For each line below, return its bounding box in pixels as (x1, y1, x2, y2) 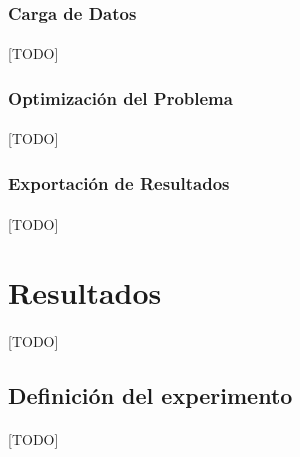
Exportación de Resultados (8, 170, 230, 195)
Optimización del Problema (8, 85, 233, 110)
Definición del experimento (8, 380, 293, 411)
